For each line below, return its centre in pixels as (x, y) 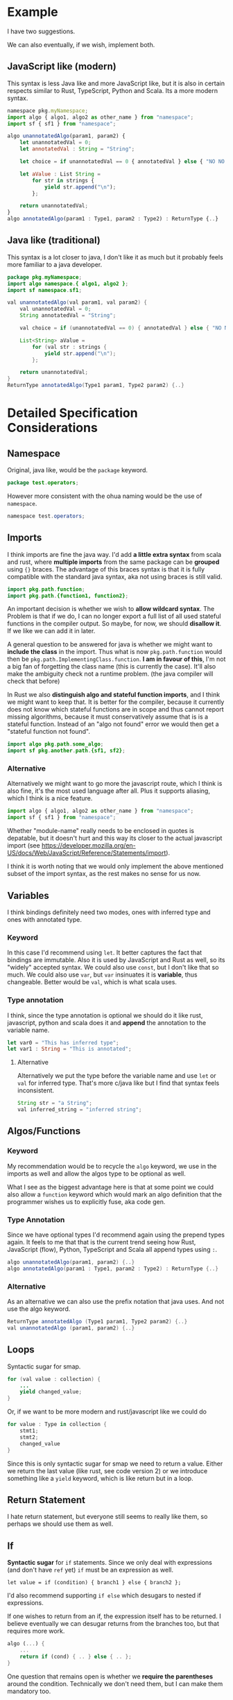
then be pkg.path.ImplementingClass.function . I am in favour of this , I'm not (116, 659)
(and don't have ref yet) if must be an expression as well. (90, 1570)
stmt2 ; (29, 1437)
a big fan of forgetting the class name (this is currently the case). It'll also (112, 667)
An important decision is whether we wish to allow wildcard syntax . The (111, 609)
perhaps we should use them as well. (60, 1524)
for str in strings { (63, 180)
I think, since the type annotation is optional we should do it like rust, (105, 1015)
